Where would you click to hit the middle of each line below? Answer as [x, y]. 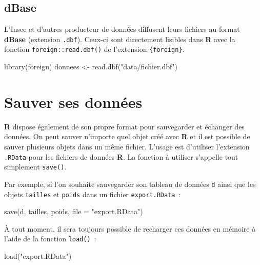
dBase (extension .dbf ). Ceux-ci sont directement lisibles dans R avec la [120, 39]
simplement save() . [35, 167]
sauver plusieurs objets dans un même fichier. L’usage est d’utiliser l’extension [127, 147]
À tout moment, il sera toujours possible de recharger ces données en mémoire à [130, 228]
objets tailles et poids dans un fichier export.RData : [93, 194]
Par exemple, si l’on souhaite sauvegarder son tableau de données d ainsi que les [130, 184]
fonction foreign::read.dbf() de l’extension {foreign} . [94, 49]
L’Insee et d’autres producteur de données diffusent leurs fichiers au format [122, 29]
